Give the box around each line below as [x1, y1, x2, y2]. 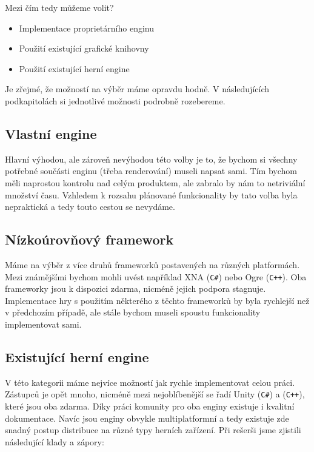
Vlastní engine [5, 124, 97, 143]
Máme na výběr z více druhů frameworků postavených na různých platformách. [5, 258, 300, 271]
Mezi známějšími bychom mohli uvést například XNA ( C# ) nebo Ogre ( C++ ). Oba [5, 270, 307, 283]
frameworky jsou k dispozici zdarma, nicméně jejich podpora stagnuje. [5, 282, 266, 295]
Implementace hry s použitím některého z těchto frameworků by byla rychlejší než [5, 294, 310, 306]
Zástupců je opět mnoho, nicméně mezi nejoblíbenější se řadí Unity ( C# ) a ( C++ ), [5, 388, 305, 400]
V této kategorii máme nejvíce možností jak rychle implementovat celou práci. [5, 376, 295, 388]
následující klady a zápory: [5, 435, 104, 448]
